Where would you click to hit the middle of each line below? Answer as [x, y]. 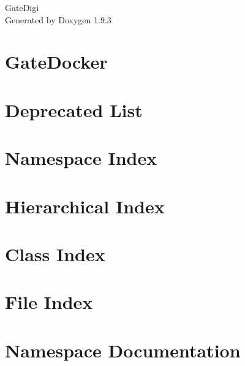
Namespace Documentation [123, 350]
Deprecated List [74, 109]
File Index [49, 302]
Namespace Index [81, 158]
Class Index [55, 254]
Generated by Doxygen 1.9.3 [58, 19]
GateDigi [22, 7]
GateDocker [56, 62]
